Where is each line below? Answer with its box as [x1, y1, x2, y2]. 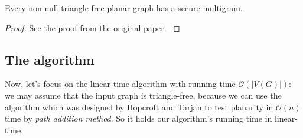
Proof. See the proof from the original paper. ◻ [5, 21, 180, 33]
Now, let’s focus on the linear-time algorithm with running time [5, 78, 236, 90]
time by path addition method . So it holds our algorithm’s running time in [5, 112, 272, 124]
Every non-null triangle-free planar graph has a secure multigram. [5, 2, 243, 14]
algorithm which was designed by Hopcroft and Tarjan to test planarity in [5, 100, 273, 113]
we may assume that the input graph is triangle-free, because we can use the [5, 89, 282, 101]
